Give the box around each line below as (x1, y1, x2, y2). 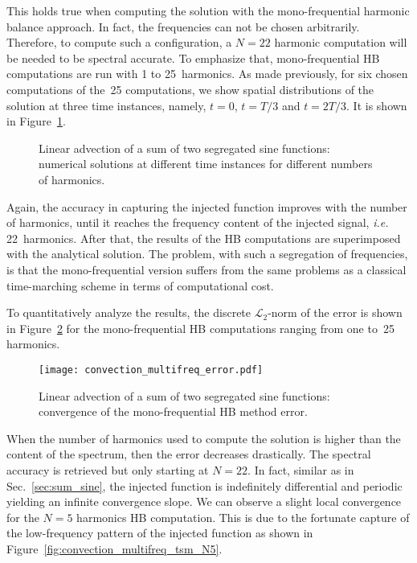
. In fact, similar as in (247, 461, 354, 478)
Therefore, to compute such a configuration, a (6, 34, 232, 51)
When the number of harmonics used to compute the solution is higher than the (6, 429, 401, 446)
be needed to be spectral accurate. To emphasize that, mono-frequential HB (6, 49, 380, 66)
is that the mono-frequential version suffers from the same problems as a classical (6, 261, 407, 277)
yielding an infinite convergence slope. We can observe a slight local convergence (6, 493, 402, 510)
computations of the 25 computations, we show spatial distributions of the (6, 80, 374, 97)
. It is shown (346, 97, 407, 113)
